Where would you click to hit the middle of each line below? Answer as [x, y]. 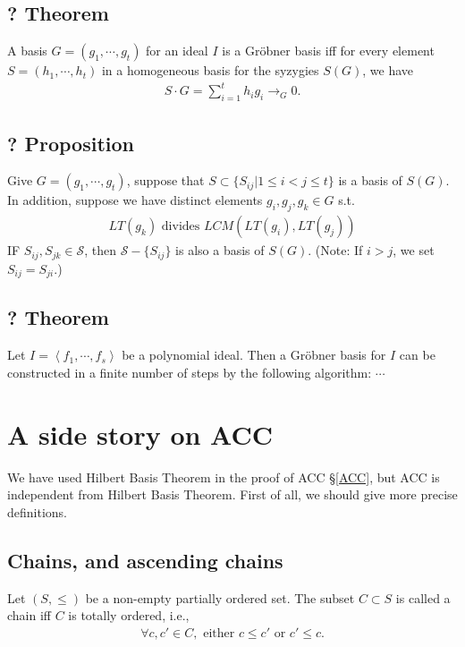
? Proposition [71, 143]
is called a [423, 597]
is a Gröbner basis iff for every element [328, 51]
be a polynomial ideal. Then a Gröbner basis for [254, 355]
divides [181, 227]
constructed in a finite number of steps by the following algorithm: [190, 372]
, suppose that [165, 180]
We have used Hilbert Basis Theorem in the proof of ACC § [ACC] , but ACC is [224, 477]
